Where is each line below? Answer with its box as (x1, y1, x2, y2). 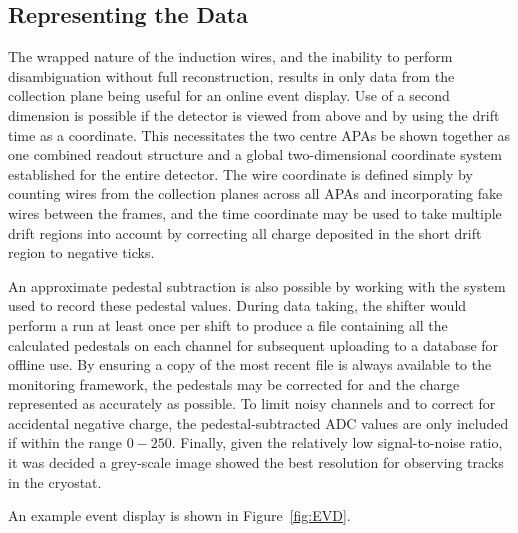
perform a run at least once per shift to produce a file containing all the (8, 314, 448, 335)
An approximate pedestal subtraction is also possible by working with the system (8, 275, 506, 296)
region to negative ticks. (8, 242, 155, 263)
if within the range (8, 432, 123, 453)
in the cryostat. (8, 471, 102, 492)
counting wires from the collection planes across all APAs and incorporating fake (8, 183, 503, 204)
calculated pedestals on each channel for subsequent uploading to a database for (8, 334, 499, 355)
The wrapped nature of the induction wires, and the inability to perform (8, 46, 453, 67)
